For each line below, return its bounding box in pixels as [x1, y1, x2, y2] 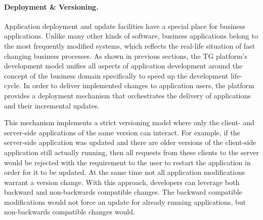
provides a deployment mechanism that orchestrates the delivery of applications [4, 90, 251, 100]
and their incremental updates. [4, 100, 100, 111]
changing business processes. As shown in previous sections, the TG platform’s [4, 50, 247, 61]
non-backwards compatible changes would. [4, 206, 135, 217]
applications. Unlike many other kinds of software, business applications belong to [4, 30, 258, 41]
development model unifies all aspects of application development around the [4, 60, 243, 71]
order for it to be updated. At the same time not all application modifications [4, 167, 245, 177]
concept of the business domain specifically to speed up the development [4, 70, 229, 81]
